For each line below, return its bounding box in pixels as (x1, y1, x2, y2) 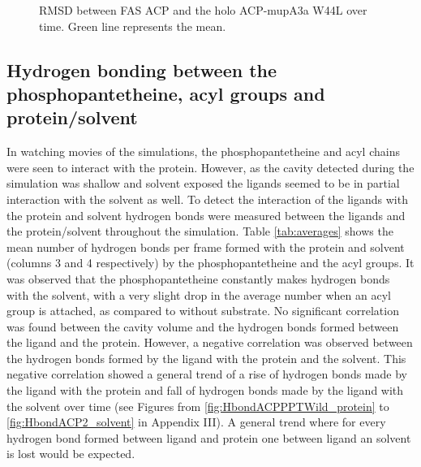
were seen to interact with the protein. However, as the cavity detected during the (6, 158, 415, 175)
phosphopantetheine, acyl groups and (6, 80, 325, 106)
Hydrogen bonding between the (6, 57, 277, 82)
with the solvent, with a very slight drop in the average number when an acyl (6, 286, 391, 303)
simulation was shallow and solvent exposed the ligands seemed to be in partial (6, 175, 400, 192)
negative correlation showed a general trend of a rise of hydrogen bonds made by (6, 365, 407, 383)
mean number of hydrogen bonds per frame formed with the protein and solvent (6, 238, 405, 255)
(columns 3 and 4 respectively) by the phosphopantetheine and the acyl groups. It (6, 254, 415, 271)
